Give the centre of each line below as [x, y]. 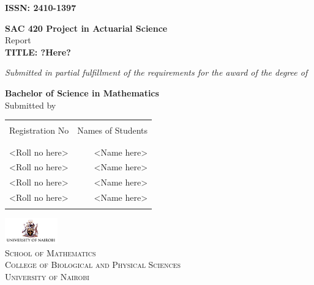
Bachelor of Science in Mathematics [82, 92]
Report [18, 40]
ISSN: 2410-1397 [41, 7]
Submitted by [31, 105]
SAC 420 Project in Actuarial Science [86, 28]
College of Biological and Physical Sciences [93, 265]
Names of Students [113, 130]
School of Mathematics [50, 252]
